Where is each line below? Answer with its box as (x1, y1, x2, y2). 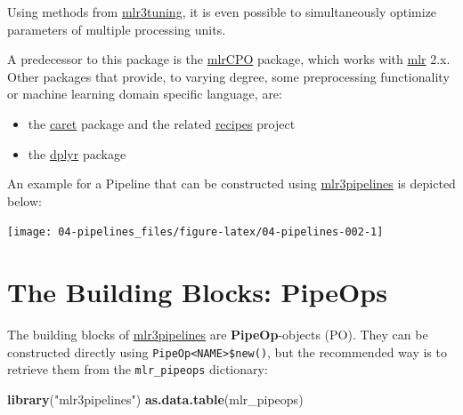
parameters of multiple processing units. (7, 20, 226, 38)
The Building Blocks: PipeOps (7, 274, 387, 310)
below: (7, 191, 42, 210)
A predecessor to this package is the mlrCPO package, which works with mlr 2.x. (7, 50, 451, 68)
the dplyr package (28, 144, 126, 163)
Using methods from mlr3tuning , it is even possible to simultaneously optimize (7, 3, 437, 20)
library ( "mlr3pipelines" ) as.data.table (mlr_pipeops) (7, 390, 304, 409)
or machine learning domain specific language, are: (7, 84, 282, 103)
